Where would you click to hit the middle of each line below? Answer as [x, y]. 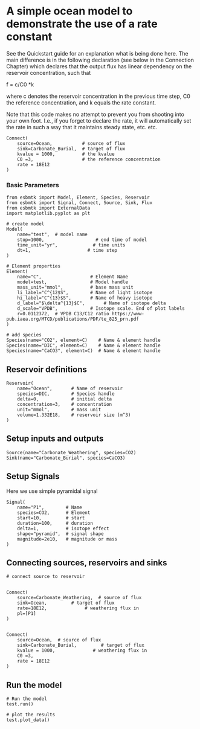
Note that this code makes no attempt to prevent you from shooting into [95, 114]
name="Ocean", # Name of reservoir [70, 389]
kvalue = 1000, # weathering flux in [82, 650]
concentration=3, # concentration [65, 405]
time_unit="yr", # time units [71, 245]
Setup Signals [33, 476]
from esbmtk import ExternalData [48, 208]
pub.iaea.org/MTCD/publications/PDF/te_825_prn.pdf [73, 319]
